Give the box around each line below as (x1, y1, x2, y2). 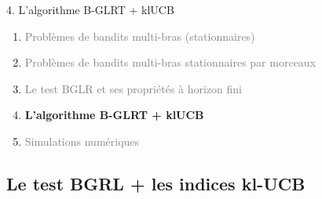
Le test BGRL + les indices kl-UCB (6, 171, 306, 195)
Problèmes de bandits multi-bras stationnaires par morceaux (24, 54, 317, 71)
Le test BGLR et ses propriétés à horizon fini (24, 80, 243, 96)
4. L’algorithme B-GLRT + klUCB (6, 2, 174, 17)
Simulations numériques (24, 132, 140, 149)
